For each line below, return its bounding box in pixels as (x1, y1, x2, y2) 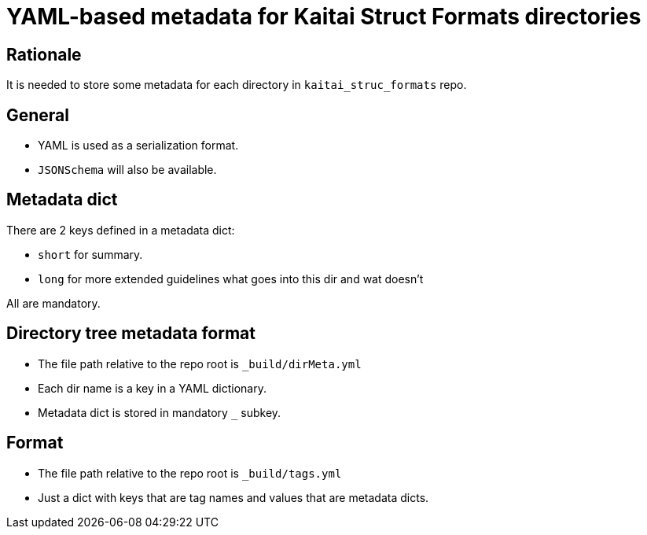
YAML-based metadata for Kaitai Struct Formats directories (6, 3, 641, 30)
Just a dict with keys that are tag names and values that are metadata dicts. (38, 490, 429, 504)
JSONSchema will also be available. (38, 163, 217, 177)
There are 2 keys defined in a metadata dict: (6, 223, 235, 237)
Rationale (6, 44, 82, 65)
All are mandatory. (6, 296, 101, 310)
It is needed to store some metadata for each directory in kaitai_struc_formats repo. (6, 78, 467, 92)
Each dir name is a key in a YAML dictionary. (38, 381, 267, 395)
